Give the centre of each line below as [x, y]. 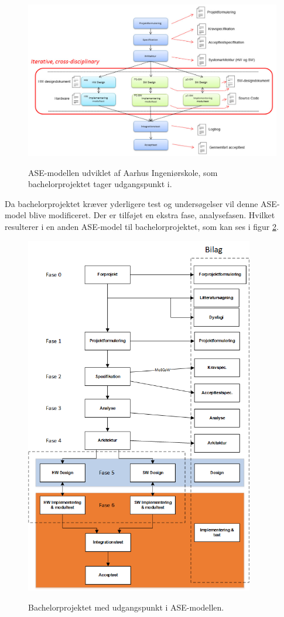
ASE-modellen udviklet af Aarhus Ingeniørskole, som [123, 172]
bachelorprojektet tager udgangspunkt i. [100, 184]
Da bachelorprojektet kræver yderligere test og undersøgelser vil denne [131, 203]
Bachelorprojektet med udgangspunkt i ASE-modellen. [126, 607]
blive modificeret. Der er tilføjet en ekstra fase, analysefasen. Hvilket [152, 215]
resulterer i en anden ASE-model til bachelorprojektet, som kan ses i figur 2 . [142, 226]
